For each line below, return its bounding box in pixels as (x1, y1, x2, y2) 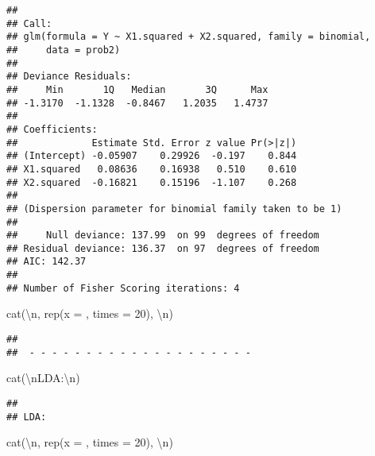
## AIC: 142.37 (6, 256, 87, 268)
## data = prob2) (6, 44, 121, 56)
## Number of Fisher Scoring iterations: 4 (6, 282, 240, 294)
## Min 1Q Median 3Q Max (6, 83, 269, 95)
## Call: (6, 17, 52, 29)
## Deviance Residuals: (6, 71, 132, 83)
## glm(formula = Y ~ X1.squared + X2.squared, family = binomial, (6, 31, 371, 43)
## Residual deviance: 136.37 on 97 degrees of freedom (6, 242, 319, 254)
